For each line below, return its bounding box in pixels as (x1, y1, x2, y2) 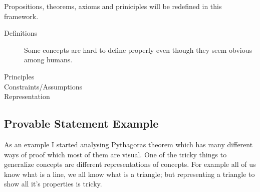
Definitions (4, 28, 38, 38)
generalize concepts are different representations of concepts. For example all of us (4, 159, 256, 169)
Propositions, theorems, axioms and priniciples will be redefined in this (4, 1, 222, 11)
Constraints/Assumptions (4, 81, 82, 91)
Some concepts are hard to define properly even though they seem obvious (24, 44, 252, 55)
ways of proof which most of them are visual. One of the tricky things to (4, 149, 227, 159)
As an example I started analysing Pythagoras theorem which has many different (4, 139, 253, 149)
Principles (4, 71, 35, 81)
